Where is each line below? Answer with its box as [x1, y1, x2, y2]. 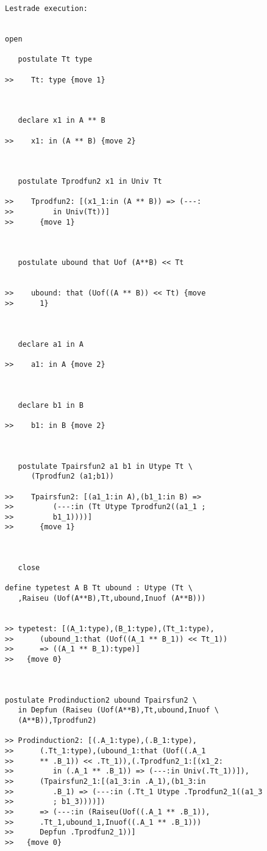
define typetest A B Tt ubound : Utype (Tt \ [5, 584, 193, 593]
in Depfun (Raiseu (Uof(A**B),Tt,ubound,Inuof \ [18, 706, 219, 715]
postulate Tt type [18, 55, 93, 64]
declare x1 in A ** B [18, 116, 105, 125]
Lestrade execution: [5, 4, 88, 13]
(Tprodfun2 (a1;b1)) [30, 472, 114, 481]
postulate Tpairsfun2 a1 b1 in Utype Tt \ [18, 462, 193, 471]
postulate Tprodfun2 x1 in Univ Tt [18, 177, 162, 186]
